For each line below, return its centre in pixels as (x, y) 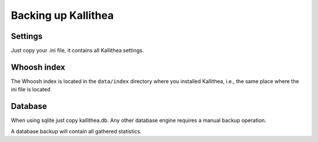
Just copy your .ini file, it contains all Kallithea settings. (77, 51)
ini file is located (31, 90)
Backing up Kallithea (62, 15)
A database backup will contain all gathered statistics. (76, 131)
